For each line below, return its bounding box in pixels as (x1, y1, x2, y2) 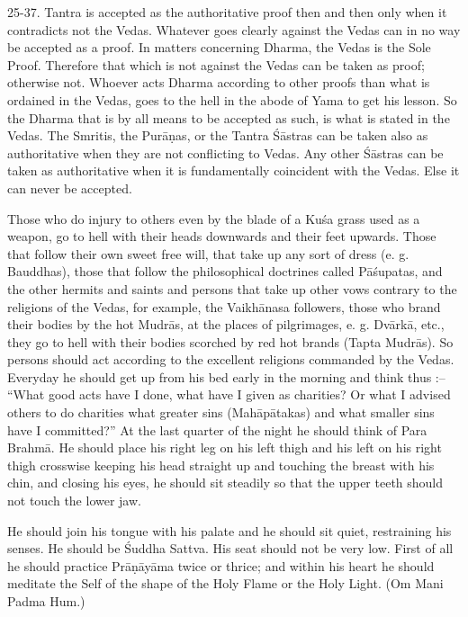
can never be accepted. (7, 178, 132, 197)
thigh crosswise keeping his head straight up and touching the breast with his (7, 455, 435, 474)
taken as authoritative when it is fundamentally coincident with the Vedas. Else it (7, 161, 460, 180)
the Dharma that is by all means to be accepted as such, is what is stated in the (7, 108, 450, 127)
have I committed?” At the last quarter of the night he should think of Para (7, 420, 427, 439)
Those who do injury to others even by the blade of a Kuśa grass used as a (7, 209, 420, 228)
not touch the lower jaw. (7, 491, 141, 510)
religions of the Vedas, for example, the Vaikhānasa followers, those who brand (7, 297, 441, 316)
